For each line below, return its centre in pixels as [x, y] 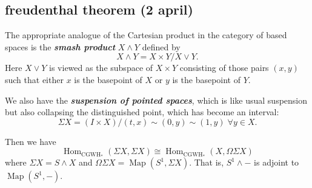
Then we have [31, 141]
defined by [161, 46]
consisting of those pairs [224, 68]
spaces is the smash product [60, 46]
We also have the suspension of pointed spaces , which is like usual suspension [156, 100]
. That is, [207, 162]
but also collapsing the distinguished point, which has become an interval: [142, 112]
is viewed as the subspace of [101, 68]
